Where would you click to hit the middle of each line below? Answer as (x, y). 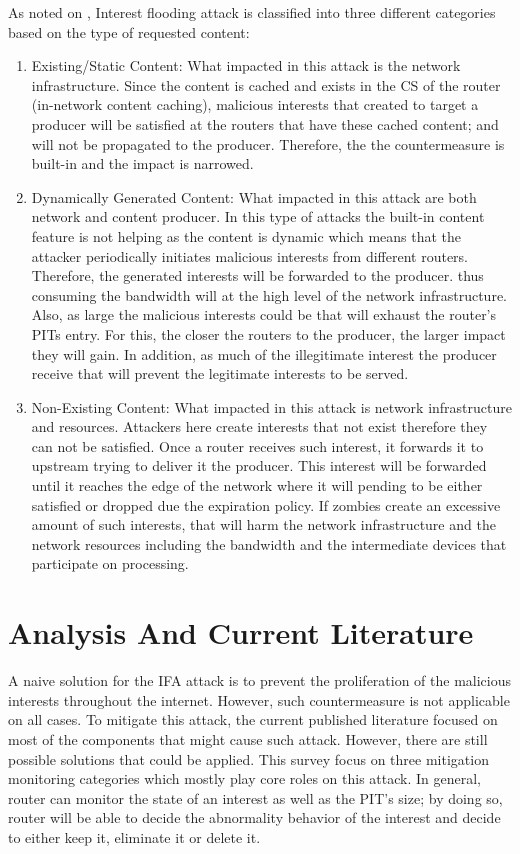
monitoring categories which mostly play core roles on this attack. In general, (244, 778)
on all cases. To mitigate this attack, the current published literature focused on (253, 719)
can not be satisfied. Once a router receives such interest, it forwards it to (257, 445)
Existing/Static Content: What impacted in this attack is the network (246, 65)
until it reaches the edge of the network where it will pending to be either (257, 485)
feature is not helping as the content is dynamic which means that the (246, 235)
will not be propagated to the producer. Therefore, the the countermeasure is (268, 143)
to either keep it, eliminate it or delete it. (134, 836)
